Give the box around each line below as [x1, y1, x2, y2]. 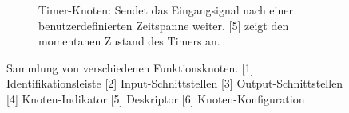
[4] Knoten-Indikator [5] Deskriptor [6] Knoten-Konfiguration [6, 90, 305, 107]
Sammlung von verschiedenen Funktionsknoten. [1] [6, 59, 254, 76]
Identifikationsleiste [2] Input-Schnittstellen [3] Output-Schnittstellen [6, 75, 343, 92]
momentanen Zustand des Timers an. [38, 33, 220, 49]
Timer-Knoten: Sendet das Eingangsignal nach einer [38, 2, 293, 18]
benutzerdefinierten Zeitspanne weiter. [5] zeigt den [38, 17, 289, 33]
